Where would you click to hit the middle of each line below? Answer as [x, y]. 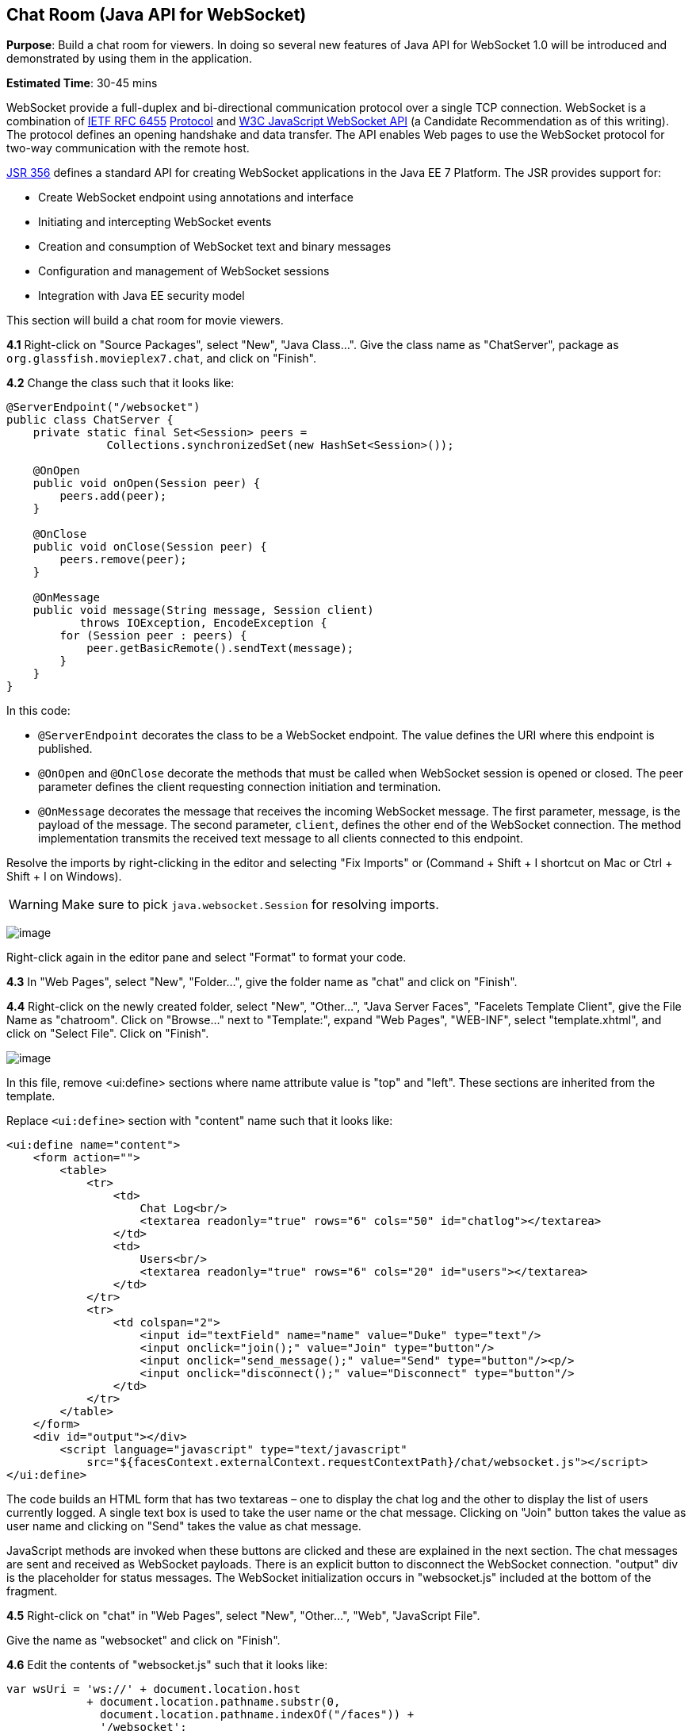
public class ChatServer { [90, 420]
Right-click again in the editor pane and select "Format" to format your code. [206, 958]
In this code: [38, 711]
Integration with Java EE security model [141, 296]
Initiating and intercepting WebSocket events [155, 222]
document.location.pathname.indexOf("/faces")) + [257, 1715]
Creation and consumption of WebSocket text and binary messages [215, 247]
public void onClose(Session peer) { [150, 547]
